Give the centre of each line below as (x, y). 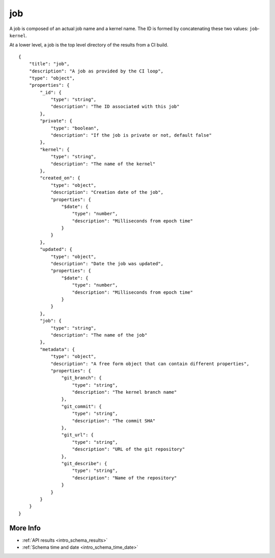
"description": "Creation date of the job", (107, 192)
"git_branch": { (81, 378)
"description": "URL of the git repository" (129, 449)
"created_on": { (60, 178)
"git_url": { (78, 435)
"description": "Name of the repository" (125, 478)
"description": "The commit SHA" (114, 421)
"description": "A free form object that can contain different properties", (150, 364)
